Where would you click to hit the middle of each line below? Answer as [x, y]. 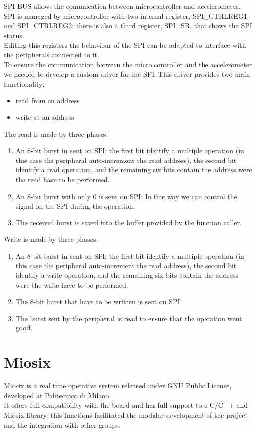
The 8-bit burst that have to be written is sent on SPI [98, 301]
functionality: [24, 83]
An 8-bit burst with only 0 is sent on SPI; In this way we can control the [126, 196]
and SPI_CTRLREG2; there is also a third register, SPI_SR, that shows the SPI [128, 26]
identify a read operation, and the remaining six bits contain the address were [134, 170]
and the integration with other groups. [62, 424]
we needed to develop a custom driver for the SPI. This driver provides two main [127, 74]
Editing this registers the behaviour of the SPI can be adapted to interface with [125, 45]
